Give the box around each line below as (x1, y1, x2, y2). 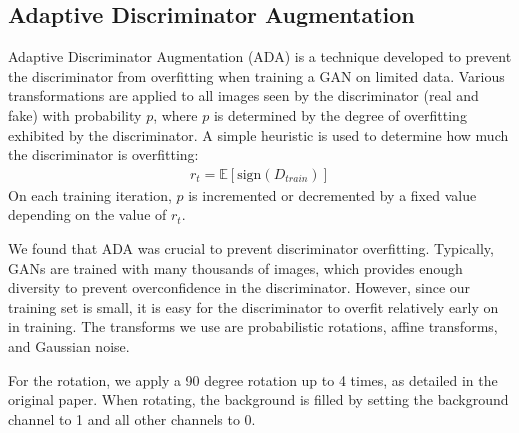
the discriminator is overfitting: (8, 144, 199, 165)
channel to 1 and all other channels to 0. (8, 408, 256, 429)
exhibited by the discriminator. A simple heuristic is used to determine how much (8, 124, 509, 145)
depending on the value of (8, 204, 167, 225)
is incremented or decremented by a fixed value (188, 184, 477, 205)
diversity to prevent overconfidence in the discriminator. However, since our (8, 277, 471, 298)
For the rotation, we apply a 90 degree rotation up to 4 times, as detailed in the (8, 369, 498, 390)
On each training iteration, (8, 184, 172, 205)
